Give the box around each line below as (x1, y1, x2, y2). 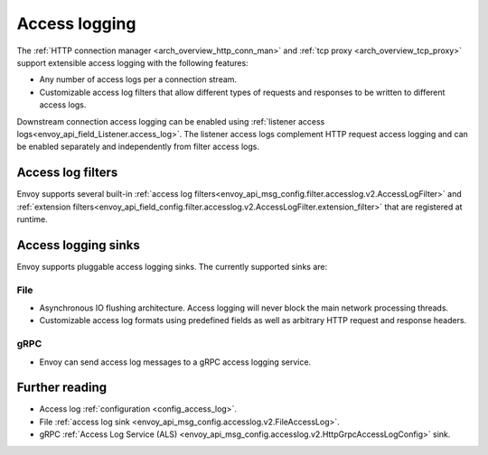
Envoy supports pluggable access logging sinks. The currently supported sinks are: (16, 261, 328, 272)
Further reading (16, 380, 108, 395)
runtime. (16, 213, 49, 225)
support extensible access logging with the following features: (16, 57, 249, 68)
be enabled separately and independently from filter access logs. (16, 141, 259, 153)
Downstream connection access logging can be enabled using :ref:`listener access (16, 116, 325, 126)
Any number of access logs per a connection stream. (39, 74, 238, 85)
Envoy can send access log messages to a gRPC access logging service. (39, 357, 312, 367)
